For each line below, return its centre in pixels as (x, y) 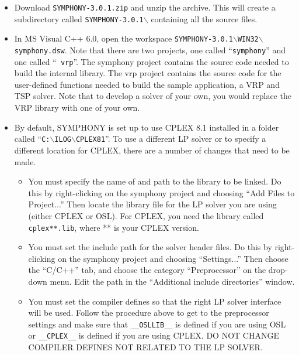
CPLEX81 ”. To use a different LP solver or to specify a (171, 139)
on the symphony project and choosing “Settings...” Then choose (173, 258)
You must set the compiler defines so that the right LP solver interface (155, 301)
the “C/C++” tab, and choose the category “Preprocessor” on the (147, 270)
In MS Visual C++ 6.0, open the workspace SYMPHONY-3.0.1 (124, 38)
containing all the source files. (204, 18)
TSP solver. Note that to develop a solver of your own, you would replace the (153, 96)
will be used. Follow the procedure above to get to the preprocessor (149, 313)
